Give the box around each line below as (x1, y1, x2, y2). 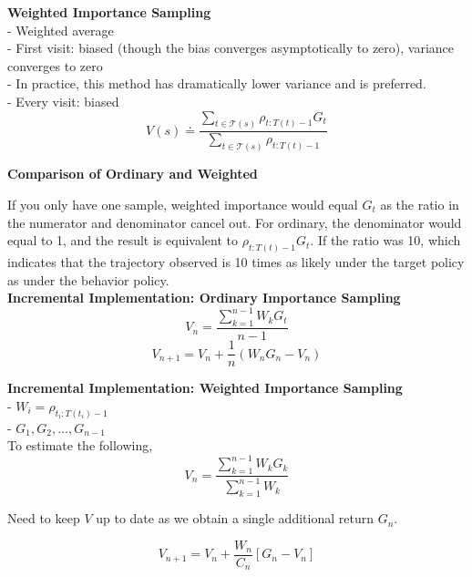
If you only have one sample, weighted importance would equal (7, 194, 358, 213)
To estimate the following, (7, 436, 153, 455)
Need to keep (7, 509, 80, 528)
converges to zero (7, 56, 103, 75)
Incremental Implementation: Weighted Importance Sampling (7, 378, 403, 397)
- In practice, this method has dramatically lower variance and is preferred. (7, 74, 426, 93)
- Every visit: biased (7, 91, 119, 110)
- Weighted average (7, 20, 114, 39)
